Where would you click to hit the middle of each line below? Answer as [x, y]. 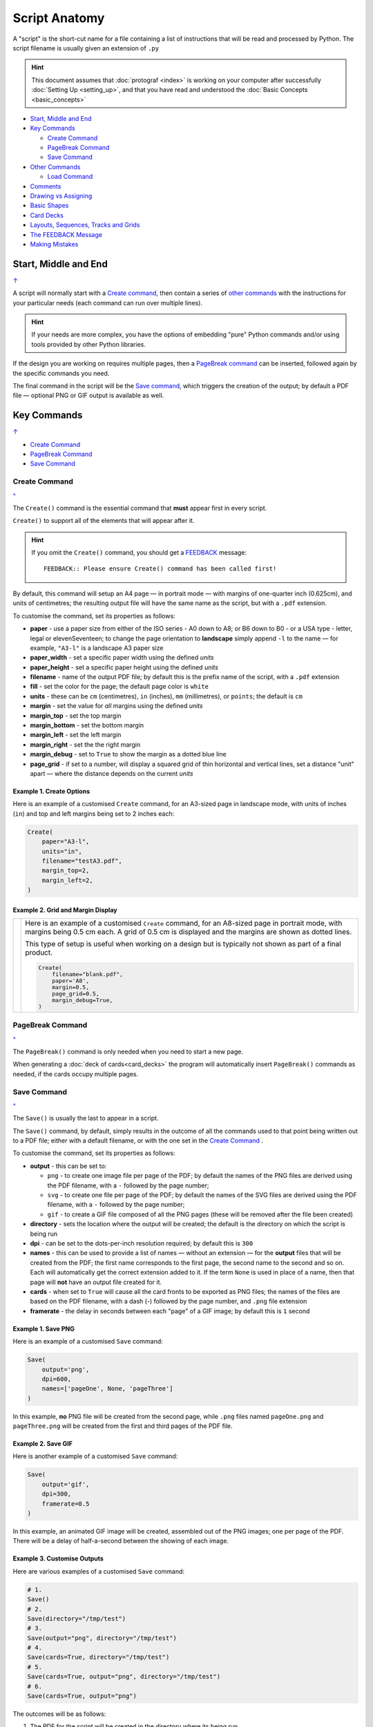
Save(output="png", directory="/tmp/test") [102, 1638]
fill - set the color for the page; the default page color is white [119, 687]
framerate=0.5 [66, 1504]
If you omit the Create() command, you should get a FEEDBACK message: [139, 553]
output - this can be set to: [68, 1166]
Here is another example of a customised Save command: [95, 1456]
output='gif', [66, 1484]
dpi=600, [57, 1379]
